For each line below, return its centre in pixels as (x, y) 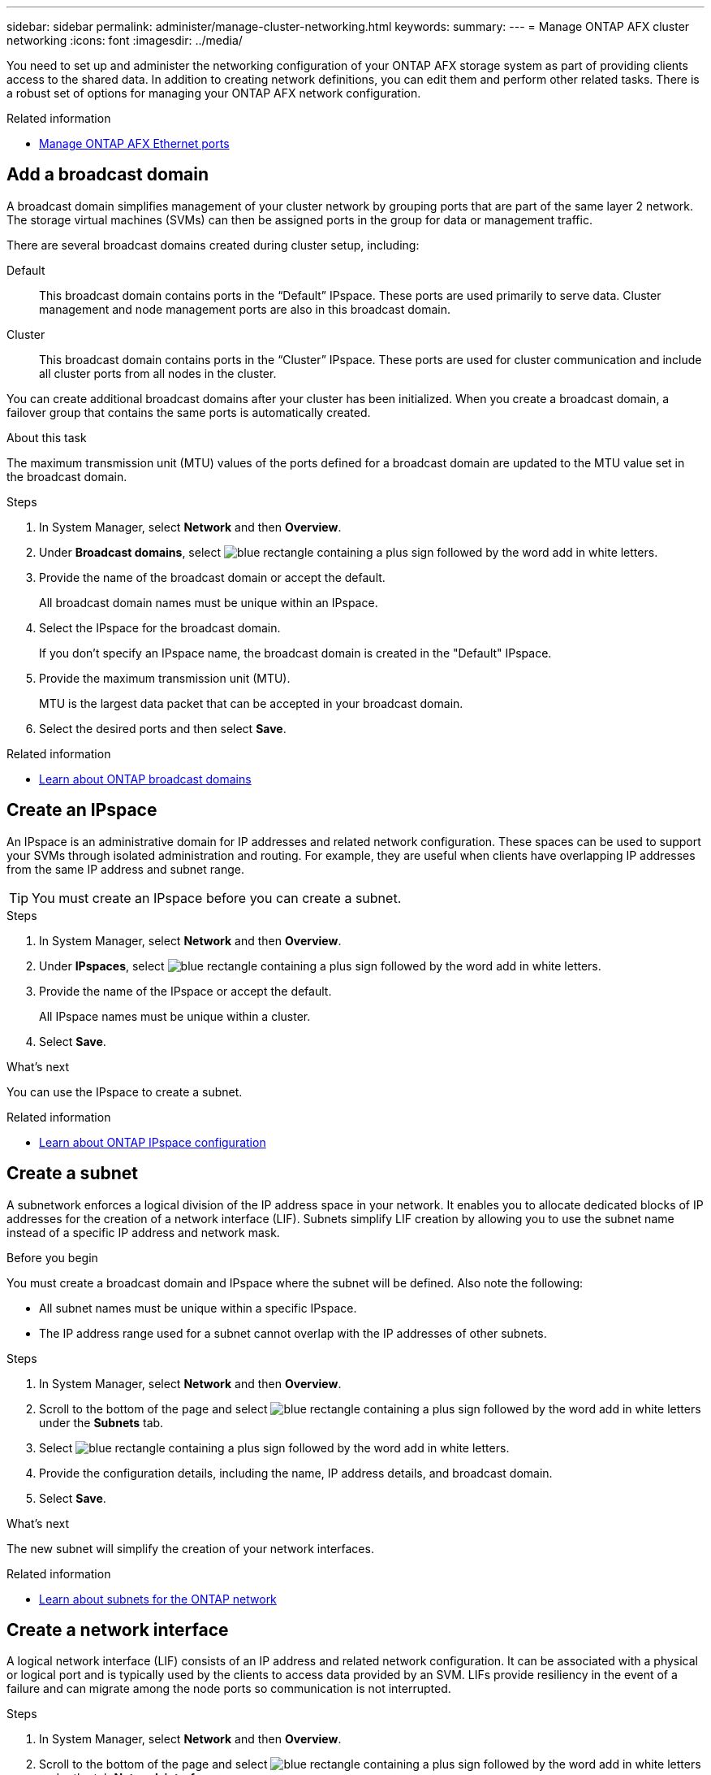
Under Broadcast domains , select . (349, 552)
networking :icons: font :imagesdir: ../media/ (125, 40)
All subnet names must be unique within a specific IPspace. (198, 1308)
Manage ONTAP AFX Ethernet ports (134, 143)
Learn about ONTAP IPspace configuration (153, 1142)
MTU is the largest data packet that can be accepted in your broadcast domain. (251, 703)
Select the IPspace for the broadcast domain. (160, 627)
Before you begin (52, 1257)
